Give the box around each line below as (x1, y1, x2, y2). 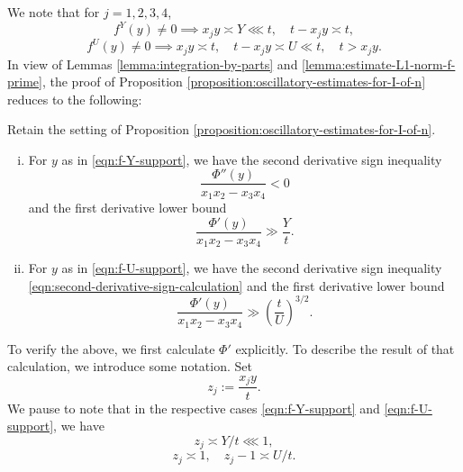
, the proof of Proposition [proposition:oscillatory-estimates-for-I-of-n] (41, 72, 426, 91)
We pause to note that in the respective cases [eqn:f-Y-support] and (7, 398, 380, 417)
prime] (7, 72, 42, 91)
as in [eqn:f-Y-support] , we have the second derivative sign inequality (61, 150, 442, 168)
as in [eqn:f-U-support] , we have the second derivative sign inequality (61, 259, 442, 277)
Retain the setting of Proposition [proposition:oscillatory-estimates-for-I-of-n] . (7, 120, 436, 139)
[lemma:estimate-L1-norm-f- (302, 54, 456, 73)
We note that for (7, 3, 100, 21)
